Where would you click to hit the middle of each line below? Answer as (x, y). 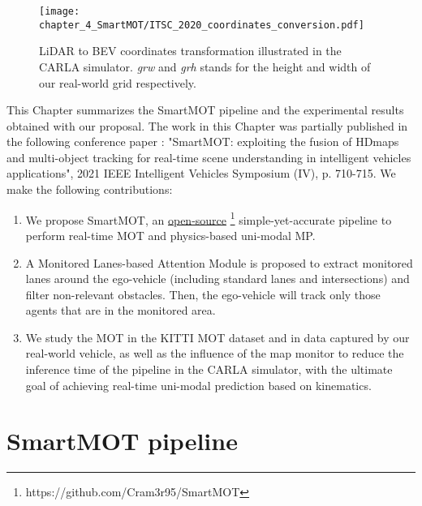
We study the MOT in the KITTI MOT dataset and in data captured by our (217, 337)
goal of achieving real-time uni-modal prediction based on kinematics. (198, 385)
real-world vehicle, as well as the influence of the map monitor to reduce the (215, 353)
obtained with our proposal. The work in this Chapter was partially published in (207, 125)
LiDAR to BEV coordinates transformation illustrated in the (190, 51)
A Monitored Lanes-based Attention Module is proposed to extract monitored (219, 262)
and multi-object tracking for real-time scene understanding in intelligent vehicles (209, 157)
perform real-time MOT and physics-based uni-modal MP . (170, 235)
